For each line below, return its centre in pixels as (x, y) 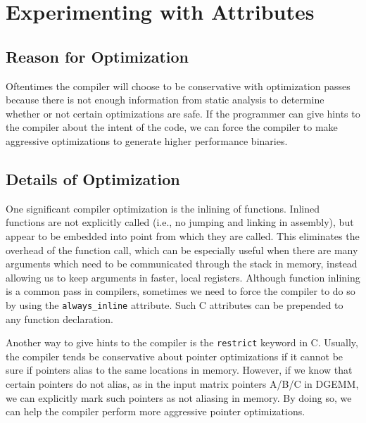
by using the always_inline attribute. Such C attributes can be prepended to (175, 304)
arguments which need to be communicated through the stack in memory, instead (182, 264)
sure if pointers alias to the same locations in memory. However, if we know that (179, 370)
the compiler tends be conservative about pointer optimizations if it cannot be (175, 356)
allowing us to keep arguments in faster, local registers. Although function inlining (183, 277)
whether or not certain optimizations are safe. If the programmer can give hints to (183, 113)
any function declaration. (59, 318)
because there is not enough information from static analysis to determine (165, 100)
